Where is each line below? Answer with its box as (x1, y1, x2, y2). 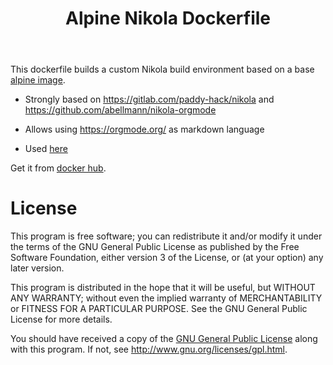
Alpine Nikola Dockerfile (64, 7, 271, 30)
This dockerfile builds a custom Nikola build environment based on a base (10, 63, 315, 76)
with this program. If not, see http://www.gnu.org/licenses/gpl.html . (10, 343, 288, 356)
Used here (24, 143, 68, 155)
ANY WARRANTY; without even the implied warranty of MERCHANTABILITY (10, 292, 323, 304)
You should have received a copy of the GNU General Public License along (10, 333, 318, 345)
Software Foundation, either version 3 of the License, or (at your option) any (10, 252, 324, 264)
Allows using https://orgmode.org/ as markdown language (24, 123, 265, 136)
